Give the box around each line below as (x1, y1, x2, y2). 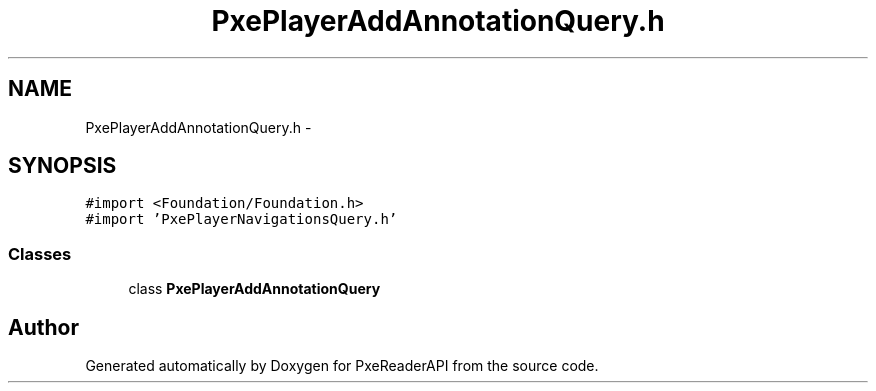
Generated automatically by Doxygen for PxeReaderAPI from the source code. (85, 357, 599, 375)
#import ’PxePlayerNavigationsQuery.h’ (85, 211, 398, 228)
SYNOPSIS (8, 153, 117, 179)
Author (8, 314, 79, 340)
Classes (8, 243, 72, 264)
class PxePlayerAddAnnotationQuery (128, 280, 381, 298)
